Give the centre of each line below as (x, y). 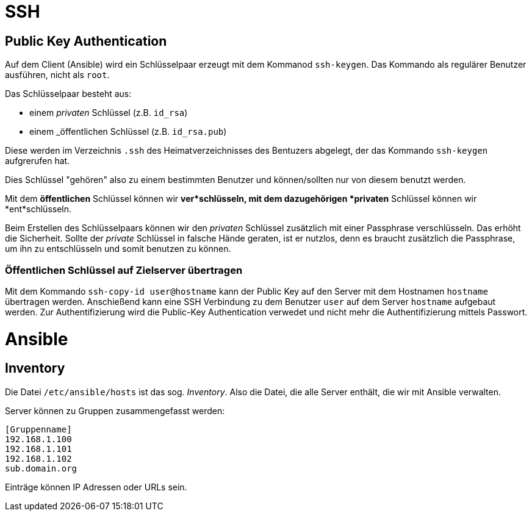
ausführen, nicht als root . (57, 75)
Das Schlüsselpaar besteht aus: (68, 94)
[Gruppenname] (38, 429)
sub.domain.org (41, 468)
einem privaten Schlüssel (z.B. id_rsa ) (109, 113)
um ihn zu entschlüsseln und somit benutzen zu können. (118, 249)
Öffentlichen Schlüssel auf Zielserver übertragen (124, 270)
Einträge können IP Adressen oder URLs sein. (96, 487)
